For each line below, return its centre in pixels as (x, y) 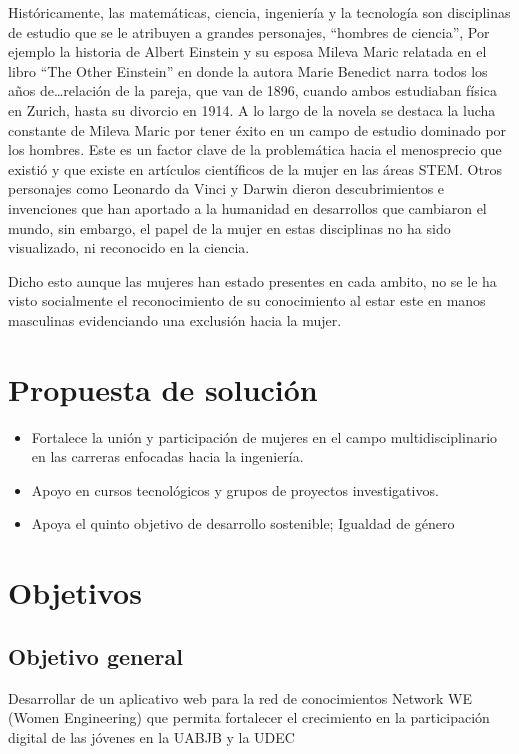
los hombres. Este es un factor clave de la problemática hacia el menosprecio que (255, 149)
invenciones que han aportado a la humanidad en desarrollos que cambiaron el (247, 207)
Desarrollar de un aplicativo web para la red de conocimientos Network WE (240, 697)
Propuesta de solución (163, 388)
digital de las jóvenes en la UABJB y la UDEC (151, 736)
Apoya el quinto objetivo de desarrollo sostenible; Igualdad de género (243, 523)
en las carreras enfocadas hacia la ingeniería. (167, 456)
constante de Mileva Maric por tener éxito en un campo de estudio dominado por (257, 129)
